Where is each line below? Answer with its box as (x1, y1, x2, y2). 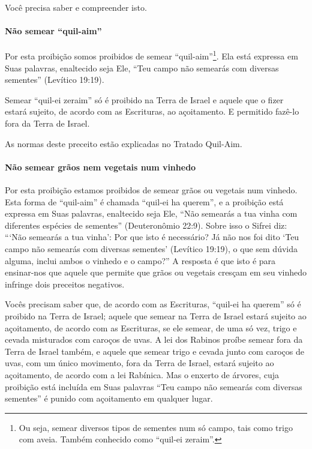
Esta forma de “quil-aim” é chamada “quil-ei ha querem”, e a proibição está (5, 195, 284, 208)
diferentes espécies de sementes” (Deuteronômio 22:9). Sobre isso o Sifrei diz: (5, 218, 287, 231)
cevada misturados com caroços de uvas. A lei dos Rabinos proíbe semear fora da (5, 333, 303, 346)
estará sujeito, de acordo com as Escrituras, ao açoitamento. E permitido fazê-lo (5, 105, 299, 118)
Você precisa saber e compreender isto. (5, 1, 147, 13)
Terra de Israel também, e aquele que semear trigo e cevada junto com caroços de (5, 345, 304, 357)
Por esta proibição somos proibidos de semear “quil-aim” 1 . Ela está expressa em (5, 48, 298, 62)
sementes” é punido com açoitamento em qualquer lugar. (5, 392, 213, 405)
